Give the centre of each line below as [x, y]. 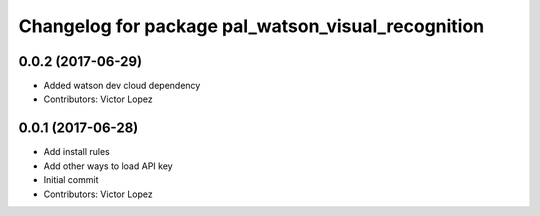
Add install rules [76, 152]
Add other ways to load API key [108, 166]
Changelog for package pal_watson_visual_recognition [251, 26]
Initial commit [71, 180]
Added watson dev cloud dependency [122, 86]
